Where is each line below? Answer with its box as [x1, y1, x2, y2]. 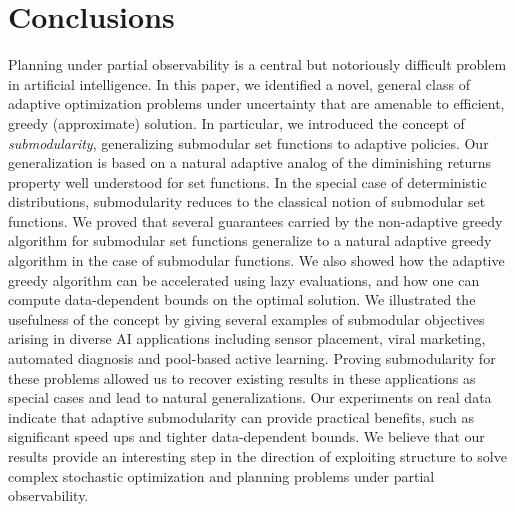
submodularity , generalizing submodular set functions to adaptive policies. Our [8, 132, 489, 153]
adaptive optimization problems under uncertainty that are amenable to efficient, [8, 93, 505, 114]
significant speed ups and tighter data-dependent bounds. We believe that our [8, 426, 485, 447]
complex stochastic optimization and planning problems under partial [8, 465, 435, 486]
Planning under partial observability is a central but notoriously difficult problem [8, 54, 507, 75]
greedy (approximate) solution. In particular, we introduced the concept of [8, 112, 465, 133]
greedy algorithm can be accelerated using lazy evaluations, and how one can [8, 269, 480, 290]
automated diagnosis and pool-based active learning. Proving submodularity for [8, 348, 496, 369]
